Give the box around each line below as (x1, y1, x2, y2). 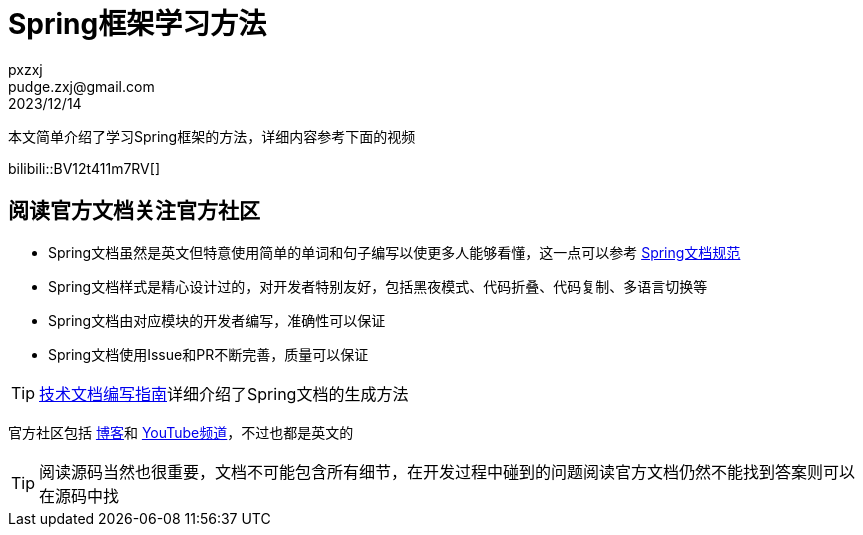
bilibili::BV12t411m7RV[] (8, 159, 160, 177)
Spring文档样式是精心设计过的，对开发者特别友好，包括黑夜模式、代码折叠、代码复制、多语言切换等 (48, 277, 708, 295)
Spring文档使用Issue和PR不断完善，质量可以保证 (48, 345, 369, 363)
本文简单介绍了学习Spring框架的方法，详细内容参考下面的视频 (8, 127, 416, 145)
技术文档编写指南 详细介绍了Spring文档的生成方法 (39, 383, 409, 404)
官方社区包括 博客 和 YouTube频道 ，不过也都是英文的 (8, 423, 354, 441)
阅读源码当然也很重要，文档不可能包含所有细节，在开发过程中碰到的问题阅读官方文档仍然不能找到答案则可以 (39, 461, 856, 482)
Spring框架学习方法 (8, 7, 267, 41)
